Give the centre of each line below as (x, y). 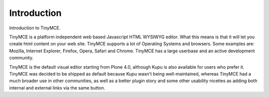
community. (21, 58)
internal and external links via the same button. (57, 88)
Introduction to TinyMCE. (35, 28)
